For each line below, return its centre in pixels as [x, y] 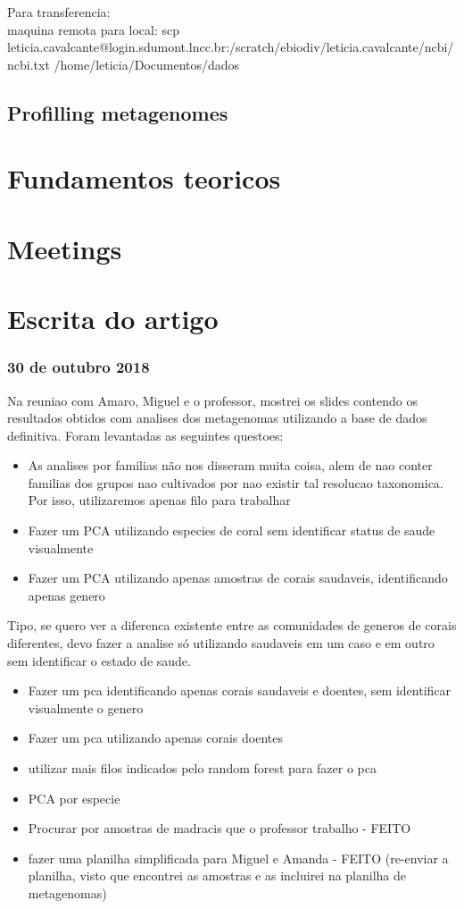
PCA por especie [74, 798]
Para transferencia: [59, 12]
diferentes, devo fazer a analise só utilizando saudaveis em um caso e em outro [221, 643]
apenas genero [66, 595]
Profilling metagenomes [118, 112]
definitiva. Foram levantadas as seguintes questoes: [145, 435]
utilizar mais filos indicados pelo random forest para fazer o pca [202, 768]
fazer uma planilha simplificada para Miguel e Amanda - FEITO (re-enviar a [238, 858]
